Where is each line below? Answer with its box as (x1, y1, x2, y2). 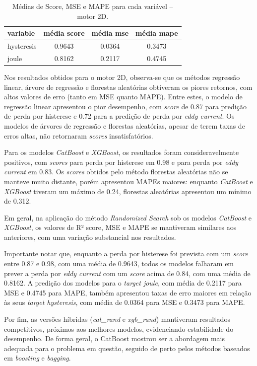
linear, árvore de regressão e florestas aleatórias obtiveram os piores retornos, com (4, 81, 253, 92)
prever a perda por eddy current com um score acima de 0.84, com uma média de (4, 268, 251, 278)
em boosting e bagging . (4, 353, 71, 363)
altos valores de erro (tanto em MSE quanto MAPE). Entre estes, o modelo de (4, 91, 243, 102)
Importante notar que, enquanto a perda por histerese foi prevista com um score (4, 248, 248, 259)
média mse (91, 28, 129, 38)
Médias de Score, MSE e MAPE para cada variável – (12, 1, 173, 11)
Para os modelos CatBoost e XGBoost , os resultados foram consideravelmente (4, 147, 239, 157)
